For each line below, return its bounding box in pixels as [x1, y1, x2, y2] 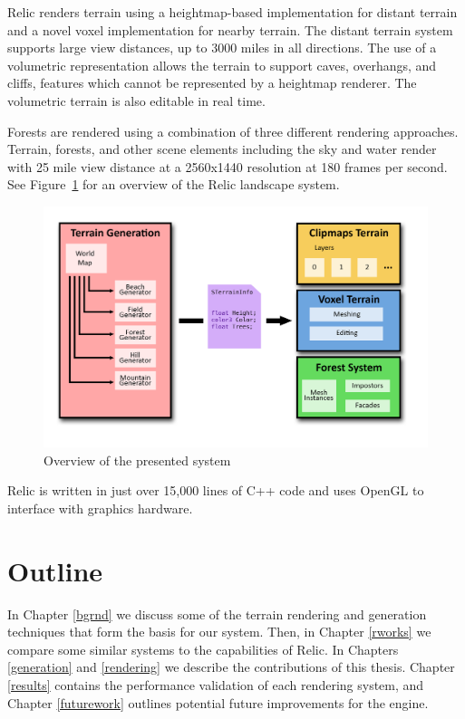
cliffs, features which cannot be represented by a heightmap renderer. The [7, 73, 417, 92]
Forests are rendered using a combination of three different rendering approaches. [7, 121, 459, 140]
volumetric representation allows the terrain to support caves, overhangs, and [7, 55, 437, 74]
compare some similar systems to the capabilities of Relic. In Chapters [7, 639, 399, 658]
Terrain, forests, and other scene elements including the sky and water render [7, 139, 437, 158]
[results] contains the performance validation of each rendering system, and [7, 676, 424, 695]
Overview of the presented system [44, 450, 231, 469]
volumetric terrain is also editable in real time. [7, 91, 266, 110]
